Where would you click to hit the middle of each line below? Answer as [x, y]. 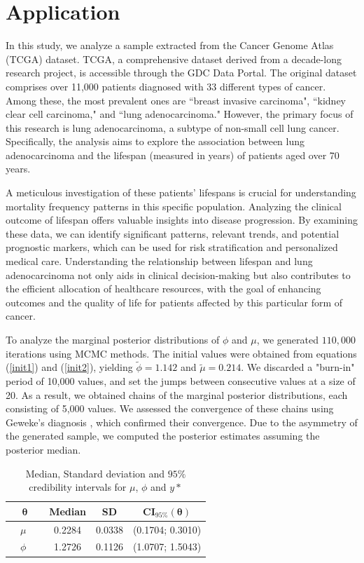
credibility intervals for [78, 487]
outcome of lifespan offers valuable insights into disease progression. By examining [182, 220]
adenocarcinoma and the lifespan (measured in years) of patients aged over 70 [173, 155]
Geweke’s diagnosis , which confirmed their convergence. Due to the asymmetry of [182, 422]
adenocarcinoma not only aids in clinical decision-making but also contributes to [178, 274]
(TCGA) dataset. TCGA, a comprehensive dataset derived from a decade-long [174, 59]
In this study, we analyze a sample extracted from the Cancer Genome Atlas [170, 45]
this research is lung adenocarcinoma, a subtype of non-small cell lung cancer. [173, 127]
